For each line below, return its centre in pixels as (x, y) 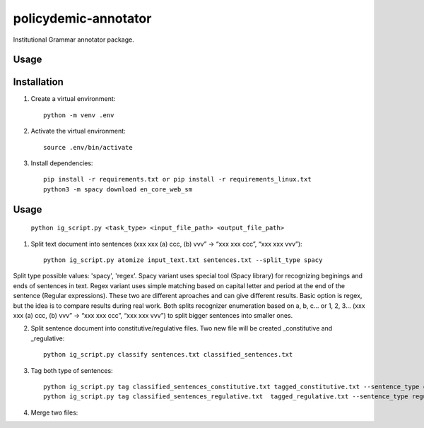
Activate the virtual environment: (78, 131)
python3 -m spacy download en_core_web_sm (118, 189)
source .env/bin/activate (88, 147)
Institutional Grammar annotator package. (73, 40)
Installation (38, 82)
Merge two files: (54, 412)
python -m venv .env (79, 115)
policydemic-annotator (82, 18)
